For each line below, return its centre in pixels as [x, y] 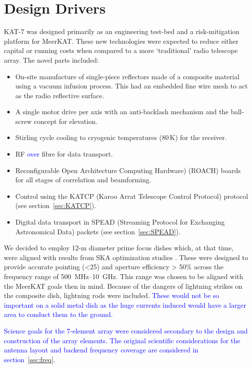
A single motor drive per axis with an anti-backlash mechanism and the [122, 112]
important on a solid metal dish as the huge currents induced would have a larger [125, 305]
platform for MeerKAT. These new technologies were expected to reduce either [121, 41]
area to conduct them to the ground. [59, 314]
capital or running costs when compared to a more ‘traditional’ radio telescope [121, 50]
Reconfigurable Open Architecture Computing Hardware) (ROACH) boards [128, 170]
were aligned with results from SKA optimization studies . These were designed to [126, 257]
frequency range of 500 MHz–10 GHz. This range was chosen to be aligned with [124, 276]
